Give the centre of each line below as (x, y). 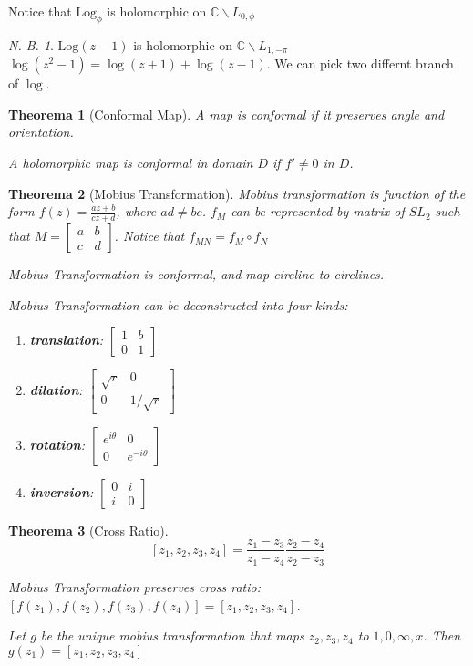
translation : (67, 340)
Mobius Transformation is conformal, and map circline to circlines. (196, 274)
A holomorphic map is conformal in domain (131, 163)
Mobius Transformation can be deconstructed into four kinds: (178, 304)
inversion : (62, 491)
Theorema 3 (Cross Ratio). (88, 530)
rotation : (57, 444)
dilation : (56, 390)
